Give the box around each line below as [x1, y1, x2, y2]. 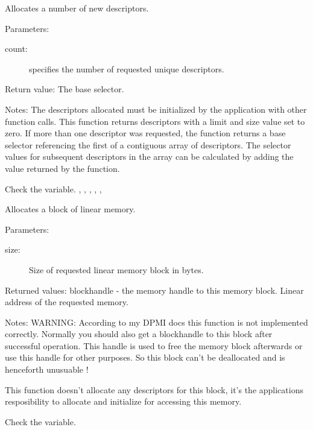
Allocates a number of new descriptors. [5, 2, 149, 14]
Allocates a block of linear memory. [5, 203, 136, 215]
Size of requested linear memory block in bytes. [29, 263, 204, 276]
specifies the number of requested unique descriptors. [29, 62, 224, 75]
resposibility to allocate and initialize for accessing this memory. [5, 395, 242, 408]
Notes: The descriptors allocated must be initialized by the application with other [5, 103, 307, 115]
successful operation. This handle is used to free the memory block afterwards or [5, 339, 303, 352]
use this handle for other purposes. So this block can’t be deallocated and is [5, 351, 285, 364]
